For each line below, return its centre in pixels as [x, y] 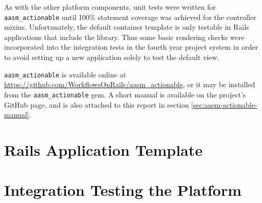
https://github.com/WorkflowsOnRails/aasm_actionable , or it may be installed [130, 84]
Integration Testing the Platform [123, 190]
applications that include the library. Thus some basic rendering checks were [124, 37]
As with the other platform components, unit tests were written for [110, 7]
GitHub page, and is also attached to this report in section [97, 104]
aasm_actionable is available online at [65, 74]
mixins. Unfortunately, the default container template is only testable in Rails [127, 27]
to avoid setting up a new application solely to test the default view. [112, 57]
